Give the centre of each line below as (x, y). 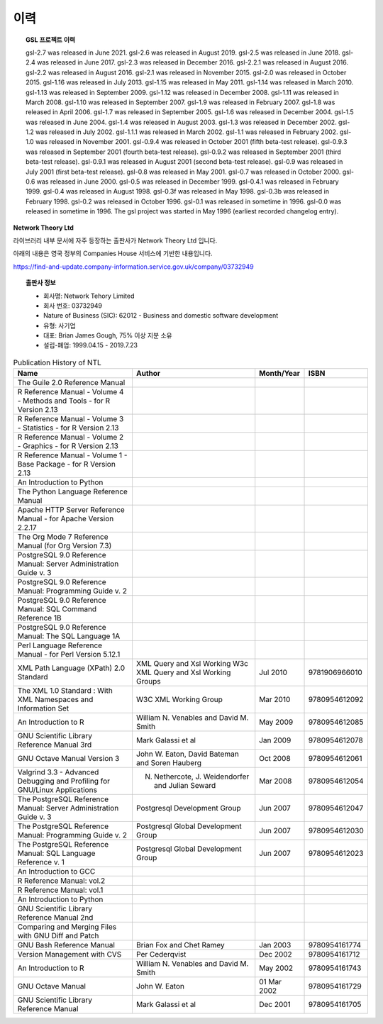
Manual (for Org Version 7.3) (65, 546)
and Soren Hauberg (169, 763)
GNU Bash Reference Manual (66, 945)
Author (148, 374)
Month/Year (280, 374)
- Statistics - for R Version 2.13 (68, 428)
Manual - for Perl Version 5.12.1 (69, 655)
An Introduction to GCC (56, 872)
